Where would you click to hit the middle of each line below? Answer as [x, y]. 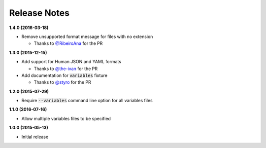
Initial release [35, 137]
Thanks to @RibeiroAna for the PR [68, 43]
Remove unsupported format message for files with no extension [87, 37]
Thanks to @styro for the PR [62, 82]
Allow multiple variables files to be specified [66, 118]
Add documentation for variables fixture [65, 75]
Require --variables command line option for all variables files [87, 101]
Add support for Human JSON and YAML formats [71, 62]
